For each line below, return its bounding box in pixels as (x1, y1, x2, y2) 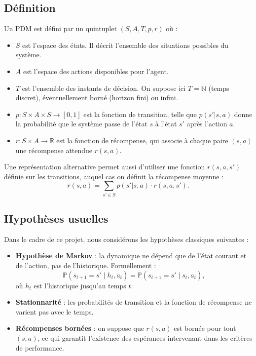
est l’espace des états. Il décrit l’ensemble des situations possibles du (22, 40, 229, 50)
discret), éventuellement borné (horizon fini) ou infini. (15, 92, 178, 103)
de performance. (15, 342, 64, 353)
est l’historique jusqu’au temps (34, 280, 126, 290)
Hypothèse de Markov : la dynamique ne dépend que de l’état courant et (15, 250, 247, 261)
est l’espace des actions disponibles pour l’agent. (23, 66, 169, 76)
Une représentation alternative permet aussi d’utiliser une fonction (4, 161, 205, 172)
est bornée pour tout (174, 323, 236, 333)
